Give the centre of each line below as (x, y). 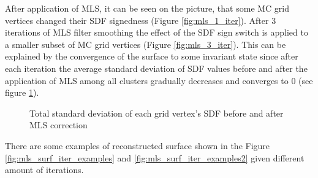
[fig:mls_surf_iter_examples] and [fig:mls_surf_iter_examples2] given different (155, 157)
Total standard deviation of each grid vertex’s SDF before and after (157, 113)
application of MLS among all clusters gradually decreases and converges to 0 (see (159, 80)
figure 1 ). (22, 92)
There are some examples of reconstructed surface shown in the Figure (138, 145)
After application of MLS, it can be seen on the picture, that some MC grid (147, 8)
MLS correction (59, 125)
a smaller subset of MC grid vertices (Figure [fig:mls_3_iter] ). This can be (146, 44)
